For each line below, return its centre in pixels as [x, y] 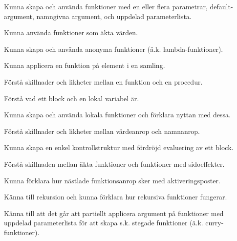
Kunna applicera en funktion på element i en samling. [85, 65]
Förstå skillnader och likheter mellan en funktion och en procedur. [103, 81]
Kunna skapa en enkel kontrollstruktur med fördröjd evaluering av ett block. [119, 147]
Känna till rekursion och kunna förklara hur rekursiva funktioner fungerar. [116, 197]
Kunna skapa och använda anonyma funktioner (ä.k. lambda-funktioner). [114, 49]
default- [221, 6]
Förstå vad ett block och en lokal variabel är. [72, 98]
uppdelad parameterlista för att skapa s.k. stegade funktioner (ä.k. [104, 223]
